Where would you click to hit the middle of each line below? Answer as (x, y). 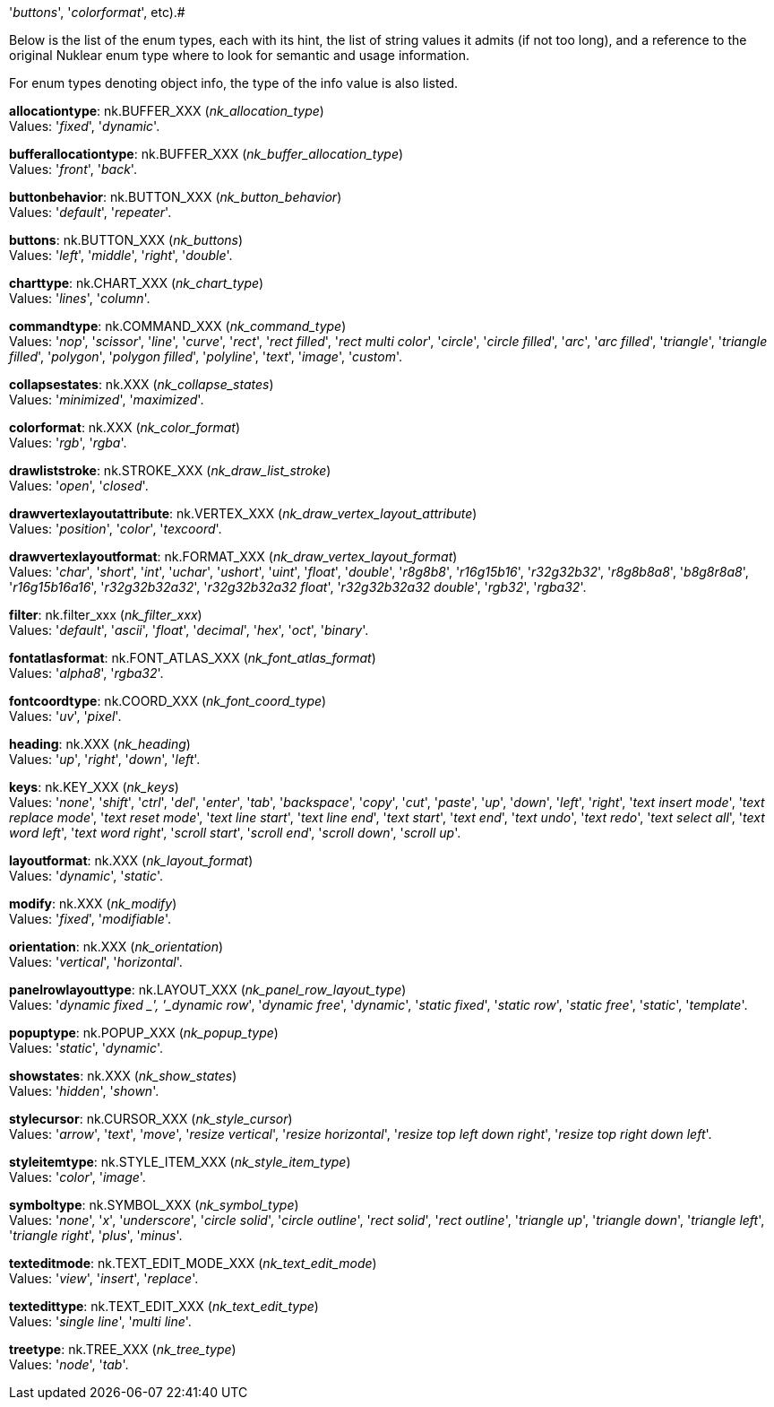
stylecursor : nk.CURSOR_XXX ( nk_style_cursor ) (151, 1119)
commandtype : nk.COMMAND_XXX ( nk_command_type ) (178, 326)
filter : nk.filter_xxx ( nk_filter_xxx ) (106, 615)
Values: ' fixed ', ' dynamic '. (85, 126)
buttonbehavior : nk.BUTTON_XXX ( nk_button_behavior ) (176, 197)
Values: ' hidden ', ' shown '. (84, 1091)
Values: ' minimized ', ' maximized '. (107, 400)
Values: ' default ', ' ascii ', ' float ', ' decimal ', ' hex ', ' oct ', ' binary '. (189, 630)
